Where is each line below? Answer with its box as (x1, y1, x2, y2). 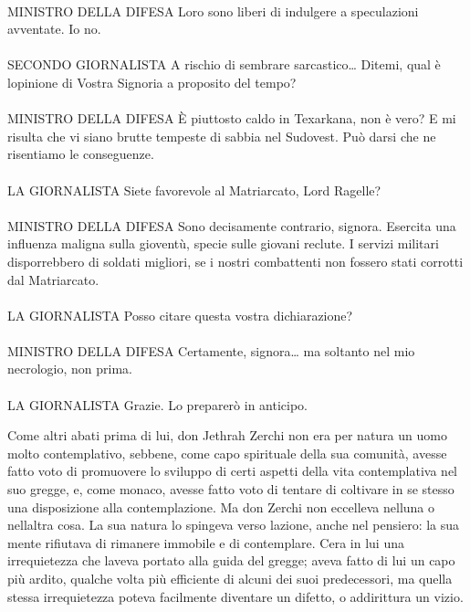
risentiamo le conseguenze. (7, 144, 154, 164)
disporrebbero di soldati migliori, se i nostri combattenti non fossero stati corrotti (7, 251, 464, 270)
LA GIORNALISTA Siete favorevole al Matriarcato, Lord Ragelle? (7, 180, 381, 199)
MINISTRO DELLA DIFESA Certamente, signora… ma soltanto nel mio (7, 341, 415, 360)
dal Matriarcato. (7, 269, 99, 289)
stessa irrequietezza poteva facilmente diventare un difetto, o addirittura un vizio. (7, 586, 464, 606)
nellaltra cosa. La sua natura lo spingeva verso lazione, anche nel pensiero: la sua (7, 515, 460, 534)
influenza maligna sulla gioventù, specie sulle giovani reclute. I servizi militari (7, 234, 439, 253)
